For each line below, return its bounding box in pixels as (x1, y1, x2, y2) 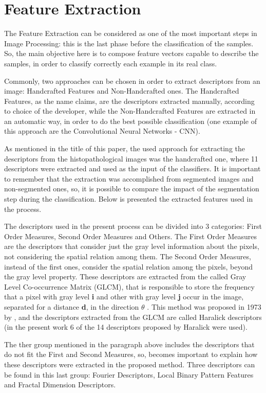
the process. (4, 203, 42, 214)
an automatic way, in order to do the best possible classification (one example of (4, 115, 257, 126)
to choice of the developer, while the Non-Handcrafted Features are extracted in (4, 105, 256, 116)
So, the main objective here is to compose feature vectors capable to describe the (4, 48, 259, 59)
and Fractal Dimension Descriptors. (4, 379, 116, 390)
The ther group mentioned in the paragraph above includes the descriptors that (4, 338, 255, 349)
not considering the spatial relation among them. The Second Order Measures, (4, 251, 251, 261)
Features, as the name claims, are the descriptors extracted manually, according (4, 95, 255, 106)
